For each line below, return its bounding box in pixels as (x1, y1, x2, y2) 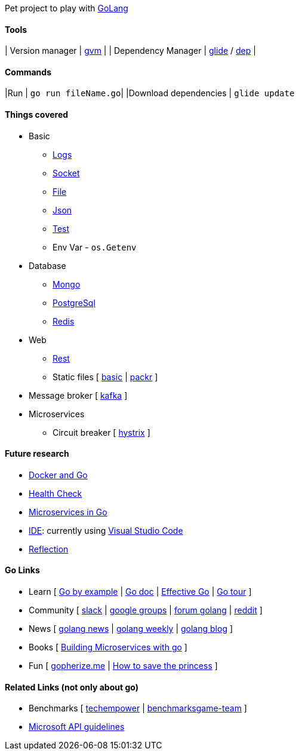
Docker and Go (29, 469, 88, 480)
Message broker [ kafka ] (29, 390, 128, 401)
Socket (53, 167, 80, 178)
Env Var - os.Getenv (53, 242, 137, 252)
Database (29, 260, 66, 271)
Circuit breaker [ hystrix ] (53, 427, 150, 438)
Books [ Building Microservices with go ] (29, 642, 187, 653)
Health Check (29, 488, 82, 499)
